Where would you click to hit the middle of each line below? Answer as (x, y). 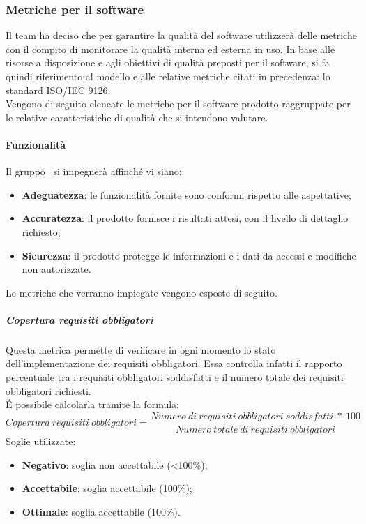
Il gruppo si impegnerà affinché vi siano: (94, 171)
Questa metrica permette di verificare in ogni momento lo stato (141, 349)
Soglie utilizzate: (41, 441)
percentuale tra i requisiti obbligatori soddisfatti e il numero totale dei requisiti (175, 377)
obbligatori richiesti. (48, 390)
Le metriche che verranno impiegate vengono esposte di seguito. (142, 292)
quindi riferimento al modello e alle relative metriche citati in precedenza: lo (168, 76)
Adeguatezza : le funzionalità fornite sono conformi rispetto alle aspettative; (186, 194)
